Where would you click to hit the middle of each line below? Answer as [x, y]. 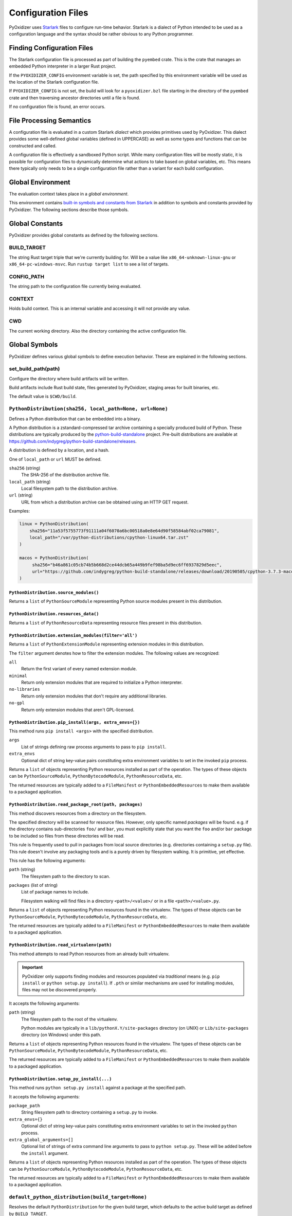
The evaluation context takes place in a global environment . [69, 194]
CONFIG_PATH [27, 276]
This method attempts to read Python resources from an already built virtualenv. [89, 954]
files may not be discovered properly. [59, 990]
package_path [25, 1106]
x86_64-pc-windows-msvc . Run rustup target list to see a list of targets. [89, 264]
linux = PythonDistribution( [54, 524]
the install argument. [45, 1153]
